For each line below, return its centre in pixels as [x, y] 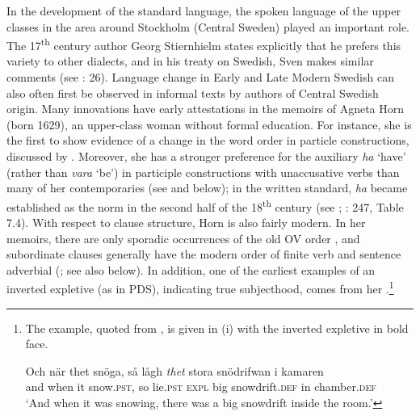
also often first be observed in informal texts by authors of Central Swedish [193, 92]
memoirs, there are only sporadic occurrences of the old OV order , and [183, 238]
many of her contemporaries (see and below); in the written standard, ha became [207, 188]
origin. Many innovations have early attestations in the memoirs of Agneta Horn [206, 109]
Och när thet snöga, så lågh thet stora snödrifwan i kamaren [174, 370]
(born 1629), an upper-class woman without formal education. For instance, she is [209, 124]
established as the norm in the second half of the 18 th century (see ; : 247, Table [205, 205]
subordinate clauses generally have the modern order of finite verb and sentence [204, 254]
